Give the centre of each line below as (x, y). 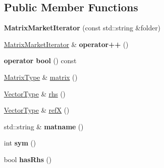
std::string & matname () (44, 126)
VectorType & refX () (37, 110)
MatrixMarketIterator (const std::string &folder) (82, 28)
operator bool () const (40, 60)
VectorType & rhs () (35, 93)
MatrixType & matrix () (41, 77)
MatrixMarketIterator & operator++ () (66, 44)
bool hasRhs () (28, 159)
